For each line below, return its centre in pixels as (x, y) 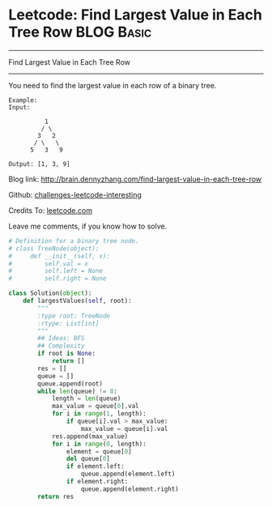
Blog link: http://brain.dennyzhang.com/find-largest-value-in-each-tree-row (135, 179)
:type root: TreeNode (74, 316)
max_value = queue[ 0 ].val (95, 407)
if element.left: (96, 467)
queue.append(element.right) (130, 489)
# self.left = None (56, 271)
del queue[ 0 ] (88, 459)
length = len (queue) (86, 398)
